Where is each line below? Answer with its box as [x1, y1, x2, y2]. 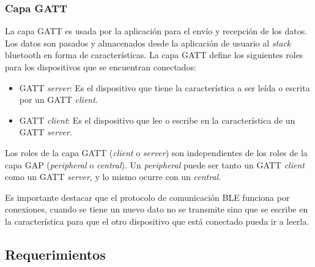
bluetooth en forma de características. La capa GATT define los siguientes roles [5, 48, 303, 61]
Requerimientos [5, 244, 106, 263]
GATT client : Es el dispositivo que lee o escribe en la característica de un [19, 113, 295, 126]
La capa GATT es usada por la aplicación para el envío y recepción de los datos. [5, 24, 308, 37]
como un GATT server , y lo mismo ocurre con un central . [5, 170, 221, 183]
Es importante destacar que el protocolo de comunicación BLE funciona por [5, 190, 290, 203]
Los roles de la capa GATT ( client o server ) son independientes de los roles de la [5, 146, 308, 159]
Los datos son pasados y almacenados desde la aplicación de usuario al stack [5, 36, 291, 49]
